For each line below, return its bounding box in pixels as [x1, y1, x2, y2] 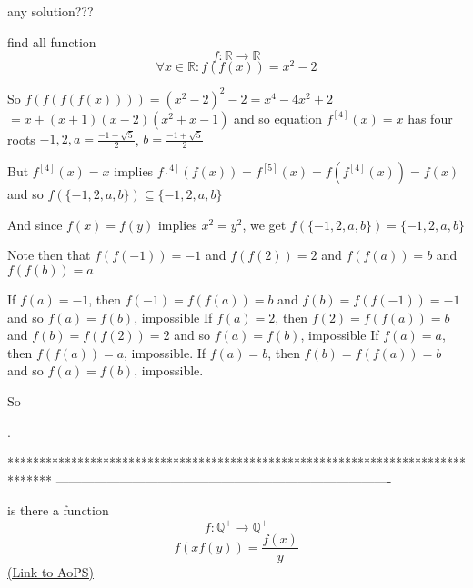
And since [7, 214, 63, 234]
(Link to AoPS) [7, 562, 94, 581]
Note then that [7, 245, 91, 264]
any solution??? [7, 2, 94, 20]
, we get [242, 214, 287, 234]
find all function [7, 32, 96, 51]
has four [408, 108, 453, 127]
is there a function [7, 501, 109, 520]
